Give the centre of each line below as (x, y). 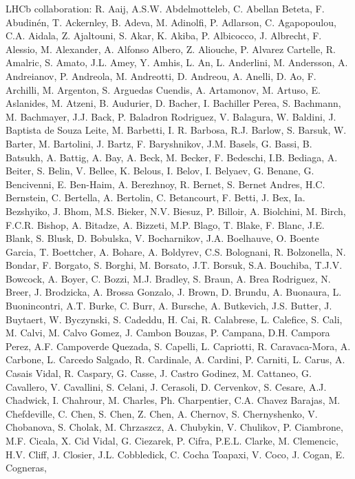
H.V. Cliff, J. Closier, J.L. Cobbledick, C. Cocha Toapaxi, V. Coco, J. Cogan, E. (175, 454)
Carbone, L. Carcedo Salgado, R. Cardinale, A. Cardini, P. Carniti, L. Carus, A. (175, 359)
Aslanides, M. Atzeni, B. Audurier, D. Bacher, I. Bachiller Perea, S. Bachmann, (173, 103)
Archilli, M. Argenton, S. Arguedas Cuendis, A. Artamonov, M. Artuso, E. (163, 89)
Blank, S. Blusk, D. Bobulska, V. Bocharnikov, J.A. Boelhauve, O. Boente (162, 238)
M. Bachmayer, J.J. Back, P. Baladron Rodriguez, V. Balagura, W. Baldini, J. (171, 116)
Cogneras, (26, 468)
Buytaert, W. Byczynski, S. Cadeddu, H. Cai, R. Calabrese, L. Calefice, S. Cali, (174, 319)
